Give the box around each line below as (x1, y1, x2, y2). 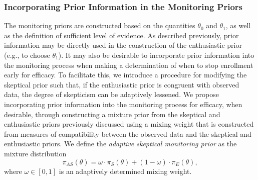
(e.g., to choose (4, 50, 50, 60)
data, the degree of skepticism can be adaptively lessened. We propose (4, 89, 219, 100)
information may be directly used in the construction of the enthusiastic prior (4, 40, 242, 50)
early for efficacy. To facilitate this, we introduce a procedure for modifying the (4, 69, 247, 80)
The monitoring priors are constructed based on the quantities (4, 20, 195, 31)
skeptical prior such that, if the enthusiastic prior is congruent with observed (4, 79, 239, 89)
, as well (225, 20, 251, 31)
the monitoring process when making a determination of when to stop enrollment (4, 59, 253, 70)
